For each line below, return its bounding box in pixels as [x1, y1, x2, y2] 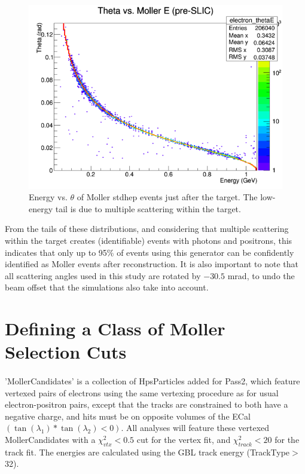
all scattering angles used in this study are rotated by [5, 269, 201, 282]
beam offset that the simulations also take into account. [5, 281, 209, 293]
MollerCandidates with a [5, 433, 96, 446]
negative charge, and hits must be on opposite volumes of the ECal [5, 409, 251, 422]
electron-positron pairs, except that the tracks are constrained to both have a [5, 398, 288, 411]
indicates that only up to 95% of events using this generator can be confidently [5, 246, 294, 258]
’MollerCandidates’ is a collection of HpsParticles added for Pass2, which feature [5, 375, 300, 387]
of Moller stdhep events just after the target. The [77, 191, 258, 203]
